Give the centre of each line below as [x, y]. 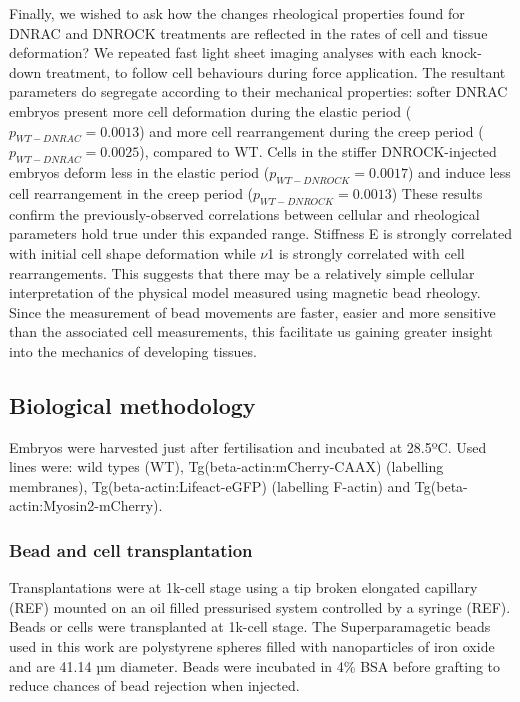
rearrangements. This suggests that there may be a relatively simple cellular [242, 272]
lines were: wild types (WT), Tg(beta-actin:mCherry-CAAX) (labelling [226, 466]
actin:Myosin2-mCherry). [86, 505]
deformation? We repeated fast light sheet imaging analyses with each [223, 52]
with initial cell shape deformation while [132, 252]
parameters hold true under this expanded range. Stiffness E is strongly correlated [261, 233]
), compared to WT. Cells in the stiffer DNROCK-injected [318, 151]
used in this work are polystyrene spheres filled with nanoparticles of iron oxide [252, 646]
